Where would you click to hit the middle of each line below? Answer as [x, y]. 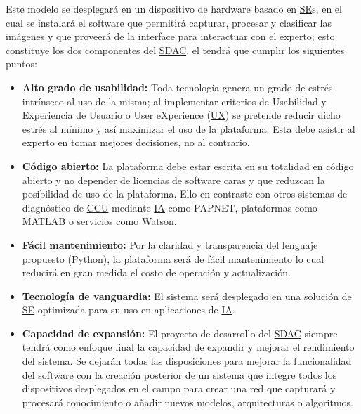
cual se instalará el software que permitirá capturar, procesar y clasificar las [169, 22]
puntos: [21, 64]
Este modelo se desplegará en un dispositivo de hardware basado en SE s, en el [174, 8]
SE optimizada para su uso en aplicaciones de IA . [129, 310]
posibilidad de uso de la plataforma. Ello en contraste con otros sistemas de [185, 194]
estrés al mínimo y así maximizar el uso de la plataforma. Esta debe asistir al [189, 128]
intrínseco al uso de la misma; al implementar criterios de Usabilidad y [174, 101]
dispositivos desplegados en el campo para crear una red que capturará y [179, 388]
